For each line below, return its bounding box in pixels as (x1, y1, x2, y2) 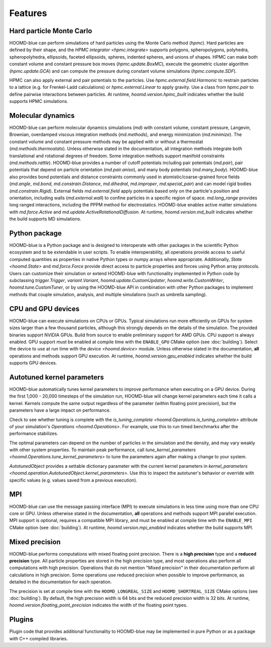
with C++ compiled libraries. (9, 635, 68, 641)
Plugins (9, 615, 34, 624)
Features (9, 8, 47, 19)
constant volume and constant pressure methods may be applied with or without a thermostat (9, 139, 203, 145)
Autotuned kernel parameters (9, 373, 104, 381)
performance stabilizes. (9, 431, 59, 437)
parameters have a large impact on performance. (9, 407, 111, 414)
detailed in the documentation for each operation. (9, 579, 112, 585)
